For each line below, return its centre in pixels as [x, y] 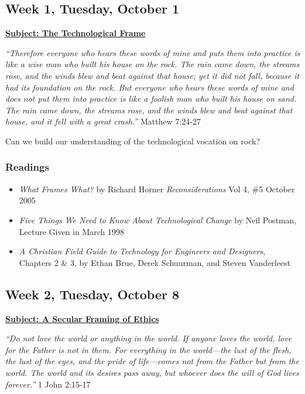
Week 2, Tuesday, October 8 [92, 294]
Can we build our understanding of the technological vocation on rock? [133, 141]
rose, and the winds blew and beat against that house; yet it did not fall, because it [152, 75]
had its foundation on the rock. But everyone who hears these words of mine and [150, 87]
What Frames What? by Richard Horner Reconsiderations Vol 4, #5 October [157, 189]
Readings [27, 167]
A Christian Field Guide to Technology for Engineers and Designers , [142, 251]
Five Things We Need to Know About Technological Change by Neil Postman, [158, 220]
